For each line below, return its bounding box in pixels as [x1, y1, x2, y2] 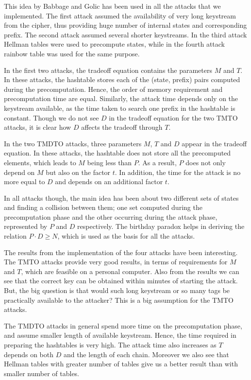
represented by [4, 221, 48, 231]
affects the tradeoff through [81, 122, 163, 132]
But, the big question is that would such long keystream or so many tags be [4, 285, 230, 295]
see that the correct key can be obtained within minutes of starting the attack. [4, 276, 238, 286]
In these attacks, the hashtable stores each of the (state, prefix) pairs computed [4, 74, 240, 85]
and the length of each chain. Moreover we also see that [63, 349, 229, 359]
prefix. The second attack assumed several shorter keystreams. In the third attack [4, 29, 247, 39]
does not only [185, 157, 226, 167]
